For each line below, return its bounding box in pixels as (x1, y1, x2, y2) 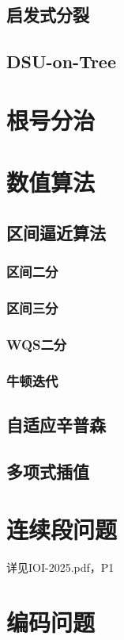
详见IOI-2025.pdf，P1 (6, 559, 115, 576)
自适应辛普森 (6, 412, 106, 436)
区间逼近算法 (6, 220, 106, 244)
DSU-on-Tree (6, 49, 116, 74)
